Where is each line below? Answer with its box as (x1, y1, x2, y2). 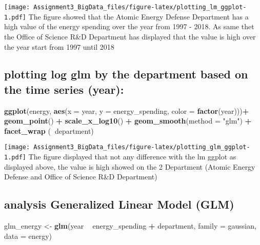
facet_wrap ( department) (4, 125, 94, 136)
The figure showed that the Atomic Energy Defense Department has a (28, 11, 249, 22)
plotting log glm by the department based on (4, 66, 248, 82)
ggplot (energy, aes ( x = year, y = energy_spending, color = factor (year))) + (4, 105, 249, 116)
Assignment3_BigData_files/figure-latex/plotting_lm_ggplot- (33, 4, 247, 11)
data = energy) (4, 230, 52, 241)
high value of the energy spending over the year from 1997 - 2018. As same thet (4, 21, 254, 32)
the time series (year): (4, 81, 124, 97)
